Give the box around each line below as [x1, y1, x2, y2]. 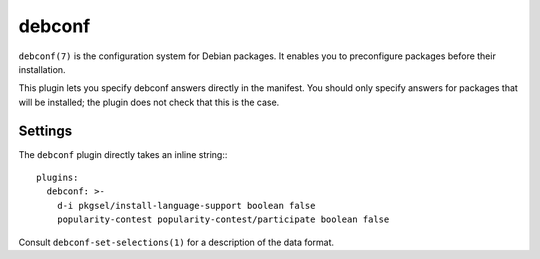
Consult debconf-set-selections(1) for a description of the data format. [18, 236, 335, 248]
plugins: [36, 172, 79, 184]
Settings [18, 122, 73, 139]
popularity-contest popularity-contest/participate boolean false [56, 214, 390, 225]
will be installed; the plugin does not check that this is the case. [18, 96, 280, 108]
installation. [18, 63, 66, 75]
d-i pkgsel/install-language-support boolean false [56, 200, 316, 211]
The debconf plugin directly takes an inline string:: [18, 148, 228, 160]
